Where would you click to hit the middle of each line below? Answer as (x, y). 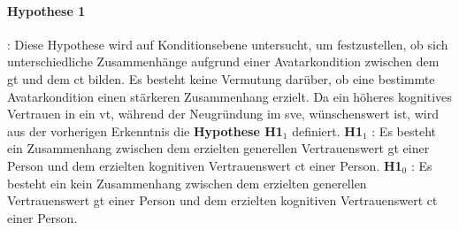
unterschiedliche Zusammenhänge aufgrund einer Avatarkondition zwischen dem (223, 61)
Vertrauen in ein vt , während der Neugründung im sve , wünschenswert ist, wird (223, 114)
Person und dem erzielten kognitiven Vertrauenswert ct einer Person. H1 (205, 165)
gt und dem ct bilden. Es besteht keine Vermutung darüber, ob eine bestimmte (221, 78)
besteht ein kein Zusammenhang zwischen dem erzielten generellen (187, 183)
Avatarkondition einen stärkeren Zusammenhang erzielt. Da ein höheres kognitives (229, 96)
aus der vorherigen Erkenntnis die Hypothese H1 (145, 130)
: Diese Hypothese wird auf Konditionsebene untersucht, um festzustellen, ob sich (228, 44)
